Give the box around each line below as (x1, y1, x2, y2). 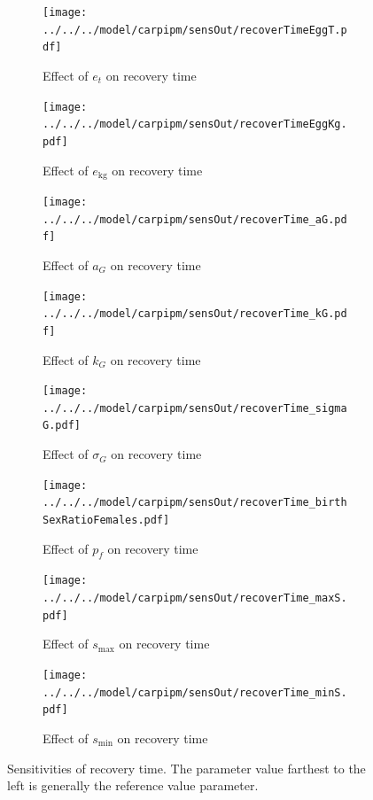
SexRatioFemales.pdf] (43, 513, 170, 526)
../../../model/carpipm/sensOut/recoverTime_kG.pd (43, 307, 347, 321)
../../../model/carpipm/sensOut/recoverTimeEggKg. (43, 118, 347, 131)
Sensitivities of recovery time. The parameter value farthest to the (7, 758, 366, 777)
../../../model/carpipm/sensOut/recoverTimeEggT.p (43, 23, 347, 36)
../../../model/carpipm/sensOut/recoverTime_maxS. (43, 592, 347, 605)
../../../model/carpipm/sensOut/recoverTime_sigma (43, 401, 347, 415)
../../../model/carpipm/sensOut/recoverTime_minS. (43, 686, 347, 699)
